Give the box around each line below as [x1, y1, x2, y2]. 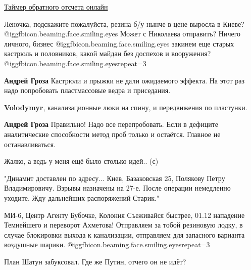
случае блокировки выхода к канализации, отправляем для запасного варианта [4, 229, 245, 240]
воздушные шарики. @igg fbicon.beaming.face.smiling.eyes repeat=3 [4, 239, 210, 250]
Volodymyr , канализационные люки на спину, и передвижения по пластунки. [4, 102, 247, 112]
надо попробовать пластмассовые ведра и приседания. [4, 85, 171, 96]
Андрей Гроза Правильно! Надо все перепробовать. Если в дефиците [4, 119, 218, 129]
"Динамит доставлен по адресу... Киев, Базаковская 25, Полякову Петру [4, 172, 225, 183]
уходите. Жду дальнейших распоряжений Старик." [4, 192, 160, 203]
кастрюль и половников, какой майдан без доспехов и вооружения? [4, 48, 211, 59]
